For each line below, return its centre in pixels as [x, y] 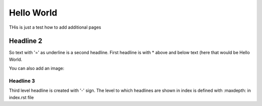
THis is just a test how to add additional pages [55, 27]
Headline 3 [22, 81]
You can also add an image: [37, 69]
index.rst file [21, 97]
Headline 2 [25, 41]
